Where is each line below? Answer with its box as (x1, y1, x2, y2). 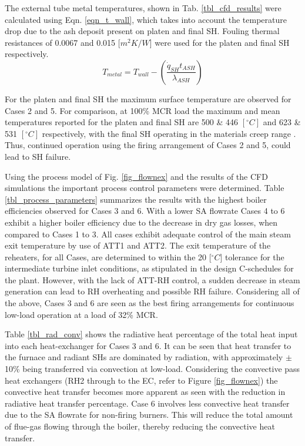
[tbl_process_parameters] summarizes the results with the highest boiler (5, 193, 267, 205)
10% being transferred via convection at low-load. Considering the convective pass (5, 363, 300, 375)
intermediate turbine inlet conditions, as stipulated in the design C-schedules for (5, 262, 294, 274)
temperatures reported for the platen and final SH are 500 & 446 (5, 116, 238, 128)
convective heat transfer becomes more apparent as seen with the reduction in (5, 385, 286, 398)
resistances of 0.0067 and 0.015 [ (5, 36, 120, 48)
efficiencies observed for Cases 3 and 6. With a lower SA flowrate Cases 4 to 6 (5, 204, 285, 217)
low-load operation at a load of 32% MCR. (5, 308, 158, 320)
